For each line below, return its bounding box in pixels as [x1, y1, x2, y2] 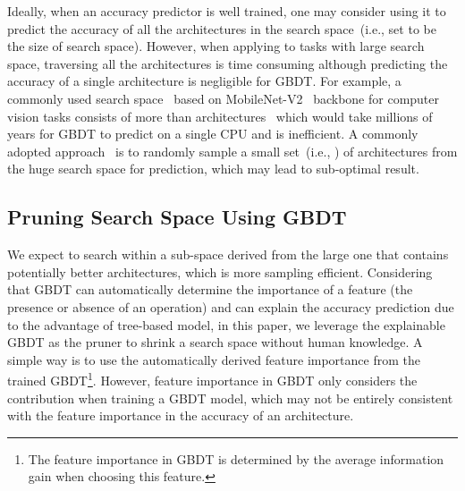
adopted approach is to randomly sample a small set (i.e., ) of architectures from [7, 141, 458, 160]
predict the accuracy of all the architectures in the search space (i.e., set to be [7, 19, 436, 38]
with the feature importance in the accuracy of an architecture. [7, 406, 354, 425]
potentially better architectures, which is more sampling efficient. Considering [7, 262, 433, 281]
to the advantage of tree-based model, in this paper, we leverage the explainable [7, 315, 445, 334]
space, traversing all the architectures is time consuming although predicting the [7, 54, 448, 72]
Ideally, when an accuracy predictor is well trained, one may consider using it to [7, 2, 446, 20]
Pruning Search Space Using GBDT [7, 203, 347, 231]
